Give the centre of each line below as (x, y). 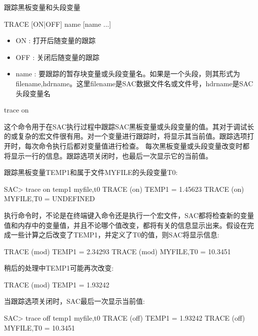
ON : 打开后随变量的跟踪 (56, 40)
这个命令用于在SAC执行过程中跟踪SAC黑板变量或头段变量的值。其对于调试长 (129, 126)
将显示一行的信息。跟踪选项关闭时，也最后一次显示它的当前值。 (108, 155)
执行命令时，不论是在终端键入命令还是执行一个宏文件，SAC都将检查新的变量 (129, 215)
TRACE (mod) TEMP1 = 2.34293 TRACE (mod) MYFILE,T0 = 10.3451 (118, 251)
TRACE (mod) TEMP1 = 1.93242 (57, 284)
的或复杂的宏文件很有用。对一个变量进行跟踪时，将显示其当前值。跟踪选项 (126, 136)
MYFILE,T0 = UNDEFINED (50, 198)
